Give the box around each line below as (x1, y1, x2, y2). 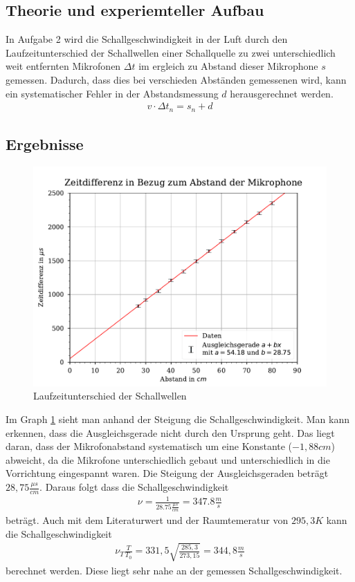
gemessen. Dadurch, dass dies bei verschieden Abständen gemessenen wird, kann (6, 72, 347, 86)
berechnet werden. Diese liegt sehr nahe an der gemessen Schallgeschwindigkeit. (6, 563, 343, 577)
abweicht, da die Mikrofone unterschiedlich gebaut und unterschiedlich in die (6, 452, 330, 467)
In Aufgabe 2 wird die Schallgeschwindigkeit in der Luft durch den (6, 32, 288, 46)
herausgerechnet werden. (230, 86, 334, 100)
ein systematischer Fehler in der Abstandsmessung (6, 86, 219, 100)
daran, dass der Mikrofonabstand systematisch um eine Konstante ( (6, 439, 293, 453)
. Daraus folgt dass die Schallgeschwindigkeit (39, 480, 229, 494)
